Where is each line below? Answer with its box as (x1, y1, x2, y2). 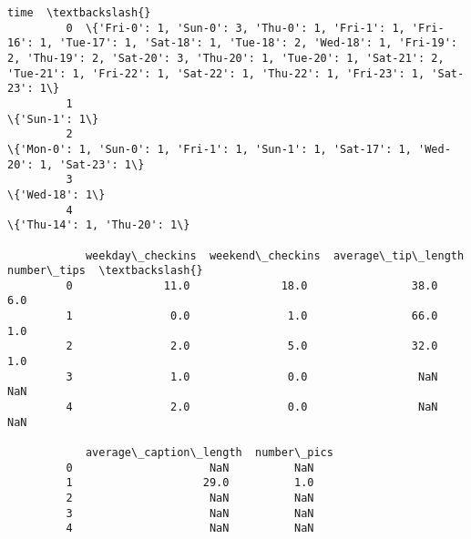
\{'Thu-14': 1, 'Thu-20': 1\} (7, 219, 190, 232)
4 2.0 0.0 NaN (66, 401, 438, 414)
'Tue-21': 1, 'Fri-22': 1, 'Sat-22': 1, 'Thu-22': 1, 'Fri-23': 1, (7, 66, 425, 80)
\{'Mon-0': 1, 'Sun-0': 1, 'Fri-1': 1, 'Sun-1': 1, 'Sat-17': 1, (7, 142, 412, 156)
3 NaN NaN (66, 506, 314, 520)
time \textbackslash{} (7, 6, 151, 19)
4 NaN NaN (66, 522, 314, 535)
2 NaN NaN (66, 492, 314, 504)
